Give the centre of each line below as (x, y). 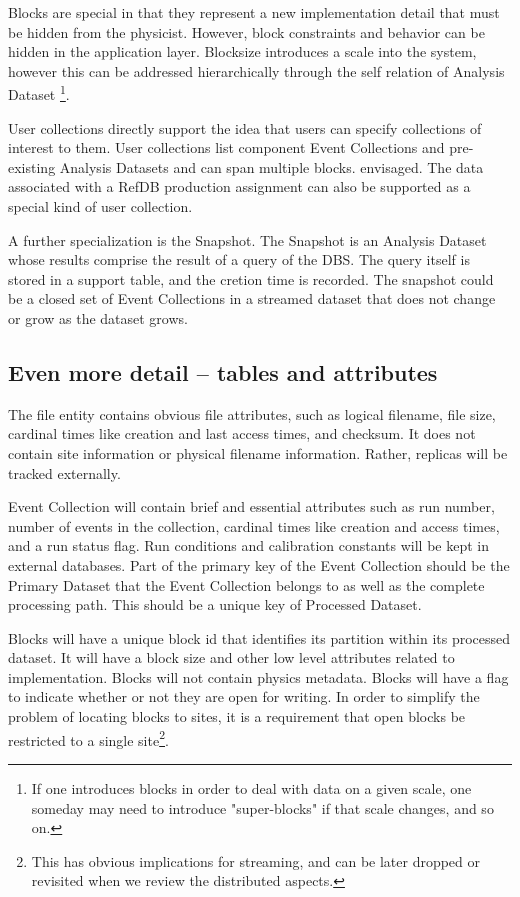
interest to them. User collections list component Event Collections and (226, 147)
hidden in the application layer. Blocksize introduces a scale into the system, (242, 51)
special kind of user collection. (100, 206)
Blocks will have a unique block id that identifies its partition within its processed (259, 637)
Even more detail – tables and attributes (223, 371)
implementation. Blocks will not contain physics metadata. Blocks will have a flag (258, 676)
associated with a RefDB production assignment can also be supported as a (239, 186)
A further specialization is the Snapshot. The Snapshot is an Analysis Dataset (247, 239)
